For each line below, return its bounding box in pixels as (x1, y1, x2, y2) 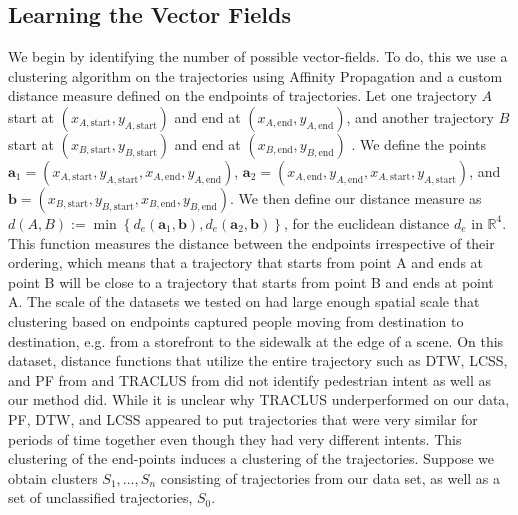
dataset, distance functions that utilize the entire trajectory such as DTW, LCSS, (8, 350, 508, 371)
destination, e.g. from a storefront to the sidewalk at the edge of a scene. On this (8, 330, 504, 351)
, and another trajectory (346, 106, 495, 127)
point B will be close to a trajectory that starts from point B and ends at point (8, 271, 494, 292)
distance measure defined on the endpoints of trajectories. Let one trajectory (8, 85, 477, 106)
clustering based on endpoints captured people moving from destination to (8, 310, 464, 331)
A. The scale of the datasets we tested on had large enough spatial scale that (8, 291, 480, 312)
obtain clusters (8, 467, 98, 488)
